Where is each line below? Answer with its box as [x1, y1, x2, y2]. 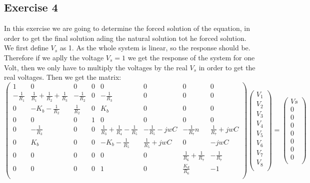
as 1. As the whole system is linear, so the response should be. [59, 42, 250, 53]
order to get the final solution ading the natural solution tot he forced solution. [4, 32, 246, 43]
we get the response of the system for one [127, 52, 255, 62]
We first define [4, 42, 48, 53]
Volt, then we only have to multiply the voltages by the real [4, 62, 187, 72]
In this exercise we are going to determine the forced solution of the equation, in [4, 23, 250, 33]
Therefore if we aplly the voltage [4, 52, 104, 62]
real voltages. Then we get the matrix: [4, 72, 121, 82]
